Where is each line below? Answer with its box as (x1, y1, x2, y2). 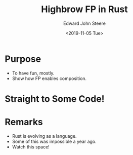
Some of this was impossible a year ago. (12, 138, 97, 144)
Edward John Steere (63, 20, 106, 26)
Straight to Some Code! (5, 93, 105, 104)
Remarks (5, 117, 43, 128)
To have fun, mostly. (12, 70, 55, 76)
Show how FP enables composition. (12, 75, 87, 82)
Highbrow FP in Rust (41, 4, 128, 15)
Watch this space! (12, 143, 50, 150)
